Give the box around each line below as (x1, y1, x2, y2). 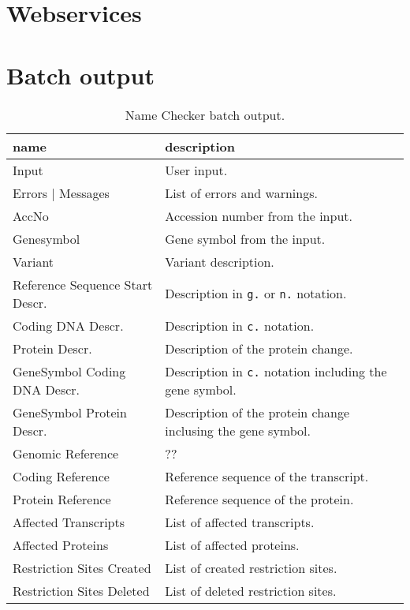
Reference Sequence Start (13, 275, 153, 294)
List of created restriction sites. (165, 558, 337, 577)
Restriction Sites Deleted (13, 581, 150, 600)
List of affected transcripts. (165, 512, 315, 531)
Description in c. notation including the (165, 361, 387, 380)
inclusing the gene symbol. (165, 421, 311, 440)
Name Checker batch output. (125, 105, 285, 124)
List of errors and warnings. (165, 183, 318, 202)
